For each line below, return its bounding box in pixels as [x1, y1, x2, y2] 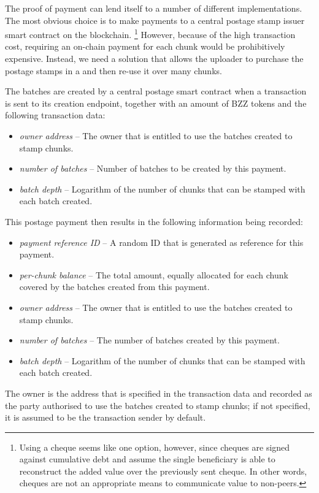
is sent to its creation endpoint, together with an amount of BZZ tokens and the [5, 96, 307, 109]
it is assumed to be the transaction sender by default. [5, 411, 206, 424]
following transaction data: [5, 109, 106, 121]
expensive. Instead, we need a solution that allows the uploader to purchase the [5, 52, 304, 65]
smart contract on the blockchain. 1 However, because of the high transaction [5, 26, 296, 40]
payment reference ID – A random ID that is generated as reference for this [19, 235, 304, 248]
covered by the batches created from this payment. [19, 280, 210, 293]
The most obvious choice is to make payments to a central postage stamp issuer [5, 13, 305, 26]
